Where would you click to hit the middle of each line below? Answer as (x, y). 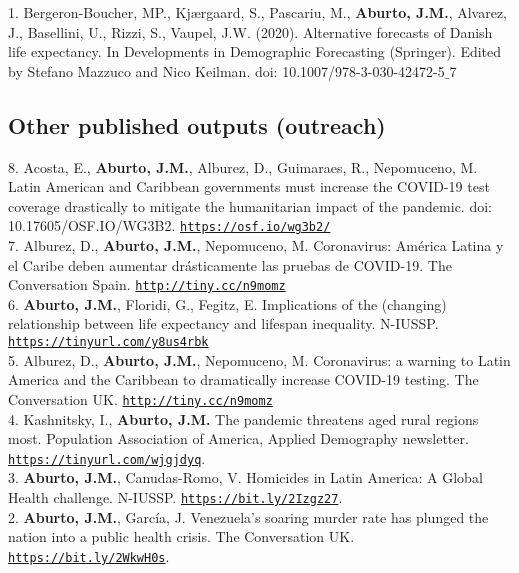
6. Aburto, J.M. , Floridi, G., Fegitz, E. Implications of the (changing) (227, 303)
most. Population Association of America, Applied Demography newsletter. (238, 438)
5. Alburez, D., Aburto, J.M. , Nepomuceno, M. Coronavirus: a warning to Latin (259, 359)
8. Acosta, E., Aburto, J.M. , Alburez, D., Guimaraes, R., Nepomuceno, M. (243, 166)
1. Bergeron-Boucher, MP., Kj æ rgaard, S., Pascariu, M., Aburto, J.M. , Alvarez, (257, 12)
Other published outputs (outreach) (197, 124)
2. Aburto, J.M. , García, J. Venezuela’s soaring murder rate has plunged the (248, 516)
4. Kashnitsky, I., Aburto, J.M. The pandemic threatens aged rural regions (243, 418)
